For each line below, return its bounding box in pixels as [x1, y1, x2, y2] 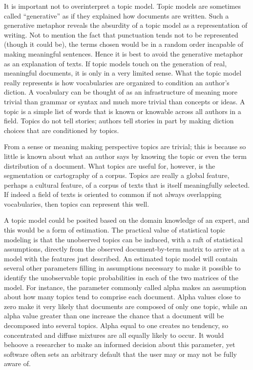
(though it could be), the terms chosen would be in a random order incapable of [4, 39, 243, 49]
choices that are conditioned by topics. [4, 125, 119, 135]
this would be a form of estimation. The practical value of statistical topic [4, 225, 226, 235]
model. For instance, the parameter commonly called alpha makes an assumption [4, 282, 247, 292]
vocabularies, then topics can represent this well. [4, 198, 149, 209]
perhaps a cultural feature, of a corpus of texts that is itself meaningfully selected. [4, 179, 250, 190]
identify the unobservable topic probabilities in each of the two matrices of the [4, 273, 238, 283]
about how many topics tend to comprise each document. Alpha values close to [4, 292, 241, 302]
